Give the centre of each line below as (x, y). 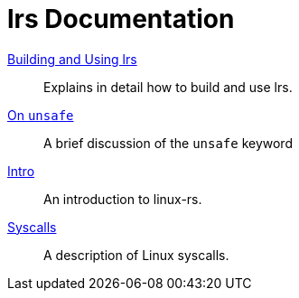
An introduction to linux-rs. (123, 199)
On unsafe (41, 115)
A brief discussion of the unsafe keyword (168, 143)
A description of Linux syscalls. (136, 255)
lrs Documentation (121, 19)
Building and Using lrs (72, 59)
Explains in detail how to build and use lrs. (168, 87)
